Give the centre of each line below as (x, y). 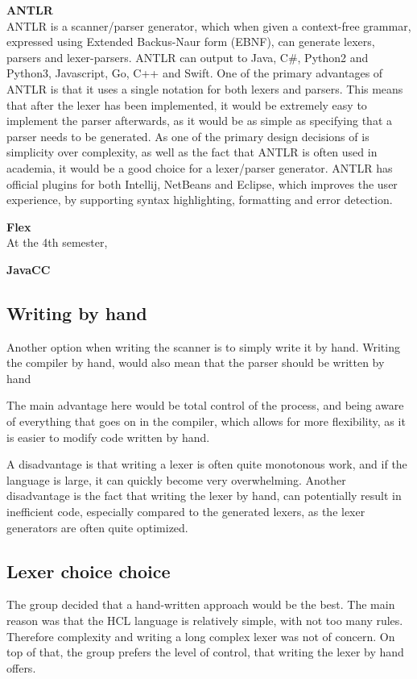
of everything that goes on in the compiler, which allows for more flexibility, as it (206, 421)
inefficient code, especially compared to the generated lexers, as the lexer (186, 512)
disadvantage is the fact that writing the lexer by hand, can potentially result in (204, 496)
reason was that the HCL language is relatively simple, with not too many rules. (205, 621)
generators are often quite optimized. (97, 527)
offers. (21, 667)
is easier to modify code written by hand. (108, 437)
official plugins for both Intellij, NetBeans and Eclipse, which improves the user (202, 183)
